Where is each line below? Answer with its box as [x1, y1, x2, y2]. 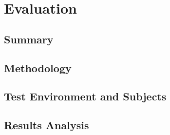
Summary [4, 31, 54, 46]
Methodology [4, 60, 72, 75]
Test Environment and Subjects [4, 89, 167, 104]
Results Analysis [4, 117, 89, 133]
